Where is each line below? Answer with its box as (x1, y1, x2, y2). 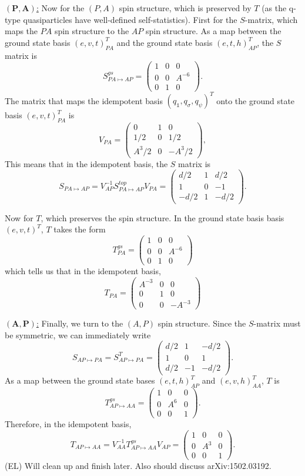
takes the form (53, 223, 106, 235)
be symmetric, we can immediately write (5, 328, 151, 341)
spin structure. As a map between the (145, 25, 281, 37)
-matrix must (253, 317, 301, 329)
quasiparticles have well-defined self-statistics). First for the (23, 13, 237, 25)
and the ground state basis (116, 36, 213, 48)
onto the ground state (216, 94, 295, 106)
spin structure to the (54, 25, 129, 37)
